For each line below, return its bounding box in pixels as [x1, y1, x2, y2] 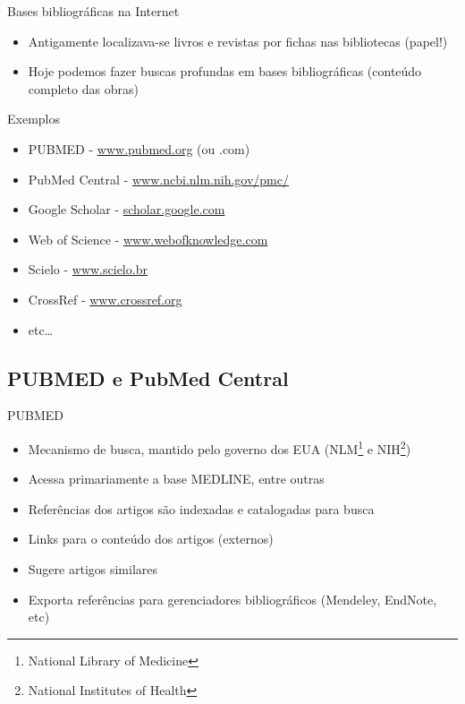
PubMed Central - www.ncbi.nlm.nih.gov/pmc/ [28, 169, 289, 188]
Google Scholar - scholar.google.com [28, 200, 225, 219]
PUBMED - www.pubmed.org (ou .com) [28, 139, 250, 158]
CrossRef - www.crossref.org [28, 289, 182, 308]
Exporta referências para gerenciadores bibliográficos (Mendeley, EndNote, [28, 589, 437, 608]
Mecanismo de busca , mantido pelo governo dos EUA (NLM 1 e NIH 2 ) [28, 436, 411, 458]
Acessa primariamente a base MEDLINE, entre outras [28, 469, 325, 488]
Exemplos [7, 109, 60, 128]
